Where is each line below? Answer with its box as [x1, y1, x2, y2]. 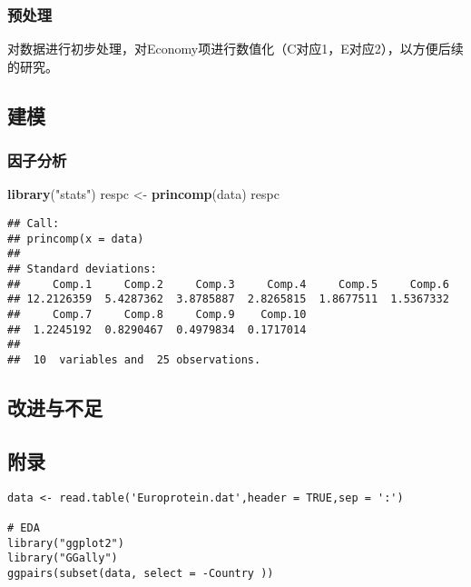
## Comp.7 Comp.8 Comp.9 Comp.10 [7, 307, 307, 321]
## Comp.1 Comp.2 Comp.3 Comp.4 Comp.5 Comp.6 [7, 277, 449, 291]
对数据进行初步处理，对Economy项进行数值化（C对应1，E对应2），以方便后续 [7, 39, 464, 58]
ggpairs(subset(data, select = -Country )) [7, 566, 274, 580]
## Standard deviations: [7, 262, 157, 275]
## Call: [7, 217, 60, 230]
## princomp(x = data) [7, 232, 144, 245]
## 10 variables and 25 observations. [7, 353, 261, 366]
